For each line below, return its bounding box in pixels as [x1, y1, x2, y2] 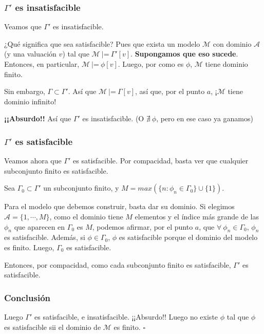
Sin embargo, [4, 86, 45, 97]
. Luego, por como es [118, 59, 184, 69]
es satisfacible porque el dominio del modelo [119, 232, 258, 243]
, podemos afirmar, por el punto [92, 221, 193, 232]
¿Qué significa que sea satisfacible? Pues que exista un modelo [4, 38, 200, 49]
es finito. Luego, [4, 242, 54, 252]
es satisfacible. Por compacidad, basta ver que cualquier [73, 155, 249, 166]
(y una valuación [4, 48, 56, 59]
